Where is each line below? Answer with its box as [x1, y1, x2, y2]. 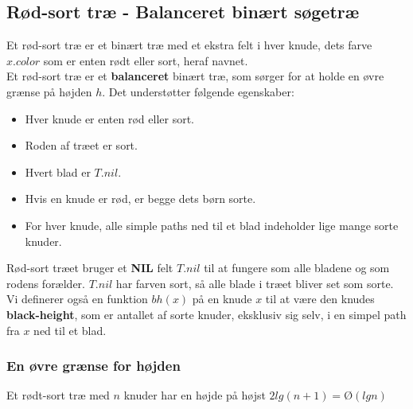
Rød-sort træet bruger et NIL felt [6, 259, 173, 276]
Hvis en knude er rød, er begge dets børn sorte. [25, 190, 256, 207]
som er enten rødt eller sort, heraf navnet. [43, 52, 248, 68]
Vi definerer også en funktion [6, 290, 148, 307]
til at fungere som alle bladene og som [204, 259, 390, 276]
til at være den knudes [265, 290, 375, 307]
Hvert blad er [25, 163, 91, 180]
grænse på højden [6, 83, 92, 99]
